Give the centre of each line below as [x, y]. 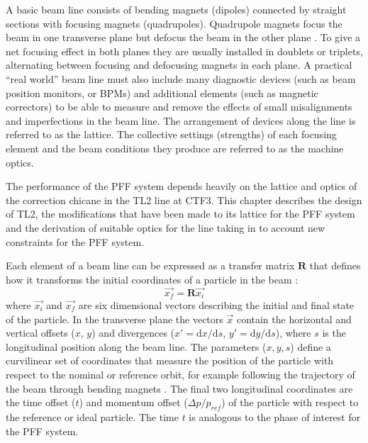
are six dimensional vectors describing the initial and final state [216, 304]
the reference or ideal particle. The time [92, 416]
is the [334, 333]
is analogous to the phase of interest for [275, 416]
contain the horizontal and [294, 319]
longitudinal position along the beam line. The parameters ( [136, 346]
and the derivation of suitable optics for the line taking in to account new [166, 227]
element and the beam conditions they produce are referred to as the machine [175, 148]
